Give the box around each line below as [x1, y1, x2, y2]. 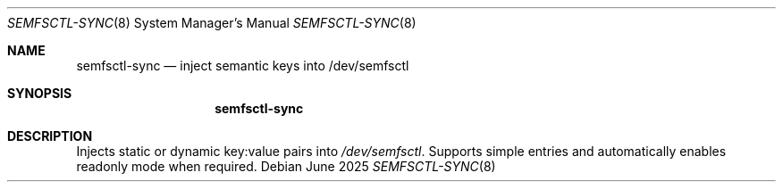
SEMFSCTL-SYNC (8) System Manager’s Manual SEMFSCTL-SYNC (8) [7, 15, 417, 30]
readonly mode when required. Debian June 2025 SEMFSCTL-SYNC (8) [76, 159, 496, 174]
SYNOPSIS [7, 86, 72, 101]
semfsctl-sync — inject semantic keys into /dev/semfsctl [76, 58, 409, 73]
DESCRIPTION [7, 128, 93, 144]
